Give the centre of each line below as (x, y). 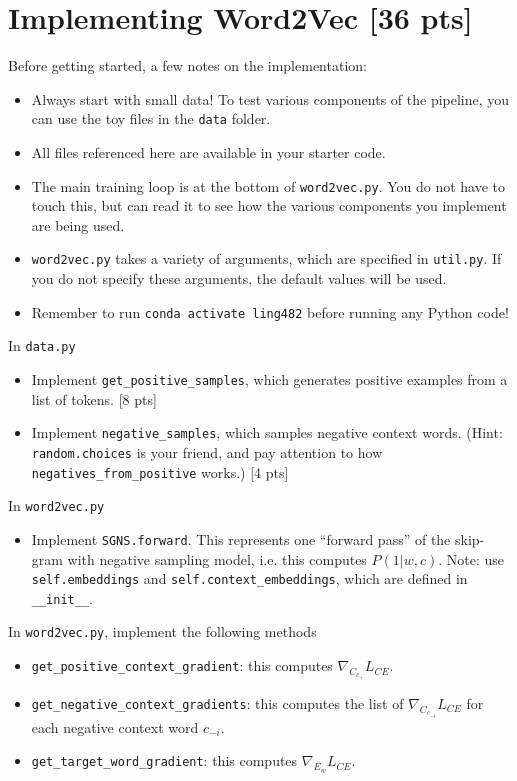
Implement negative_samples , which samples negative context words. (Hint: (267, 432)
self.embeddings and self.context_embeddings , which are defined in (249, 578)
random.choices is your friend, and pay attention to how (207, 451)
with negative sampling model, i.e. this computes (217, 558)
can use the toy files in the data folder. (151, 118)
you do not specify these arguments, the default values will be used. (239, 278)
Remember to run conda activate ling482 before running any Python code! (270, 311)
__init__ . (62, 597)
